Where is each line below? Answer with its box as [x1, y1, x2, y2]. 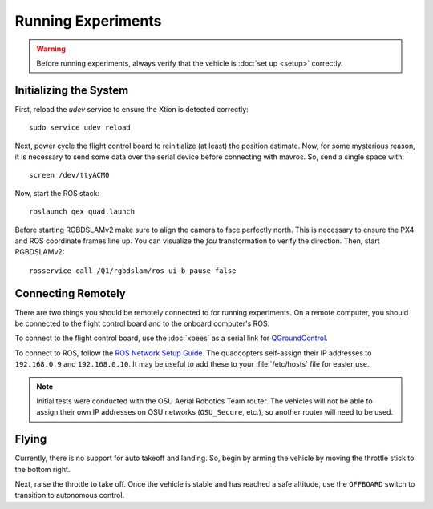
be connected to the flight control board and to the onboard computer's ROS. [14, 319, 270, 328]
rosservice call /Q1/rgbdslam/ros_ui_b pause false [29, 266, 237, 275]
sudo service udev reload [29, 123, 132, 132]
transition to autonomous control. [14, 491, 125, 500]
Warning [36, 44, 66, 54]
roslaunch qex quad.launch [29, 207, 136, 216]
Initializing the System [14, 83, 129, 97]
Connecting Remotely [14, 287, 126, 300]
